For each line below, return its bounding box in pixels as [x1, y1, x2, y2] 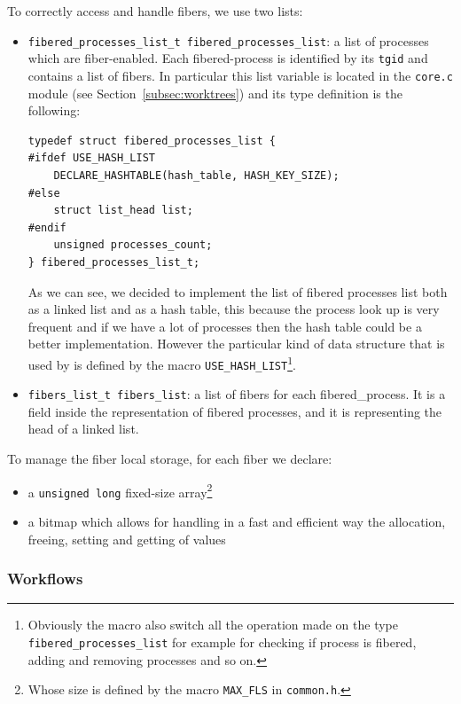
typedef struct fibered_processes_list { [27, 134, 276, 147]
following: [27, 101, 81, 120]
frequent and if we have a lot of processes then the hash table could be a [27, 317, 422, 335]
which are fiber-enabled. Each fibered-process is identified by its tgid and [27, 49, 428, 67]
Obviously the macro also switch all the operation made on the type [27, 615, 398, 634]
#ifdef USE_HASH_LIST [27, 152, 155, 165]
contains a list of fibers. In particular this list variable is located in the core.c [27, 66, 453, 84]
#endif [27, 221, 66, 234]
